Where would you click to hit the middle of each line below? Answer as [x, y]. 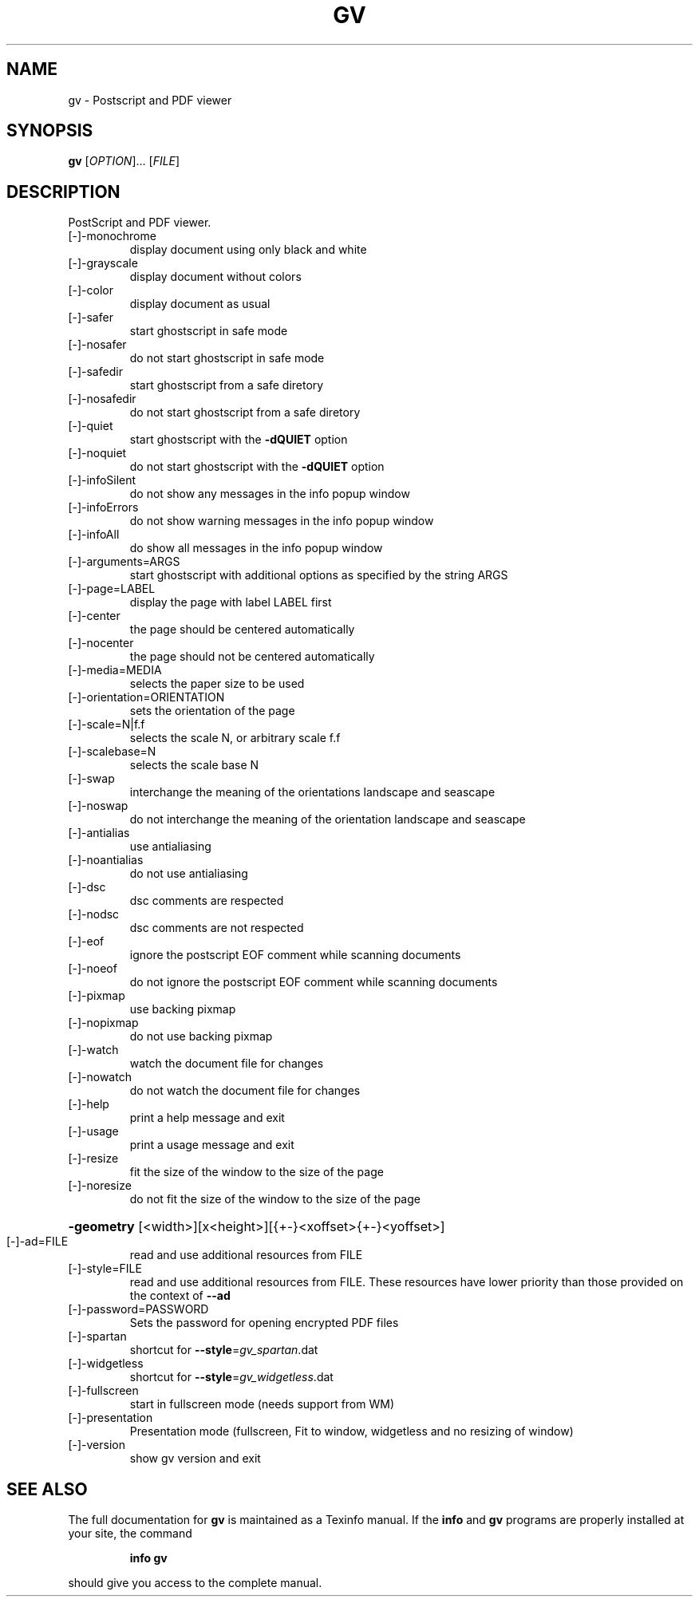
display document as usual [200, 304]
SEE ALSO [47, 1489]
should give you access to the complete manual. [195, 1583]
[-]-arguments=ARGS [124, 562]
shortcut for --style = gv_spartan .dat [224, 1350]
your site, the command [130, 1534]
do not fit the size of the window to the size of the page [275, 1199]
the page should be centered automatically [242, 630]
